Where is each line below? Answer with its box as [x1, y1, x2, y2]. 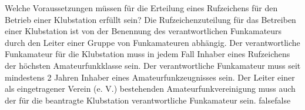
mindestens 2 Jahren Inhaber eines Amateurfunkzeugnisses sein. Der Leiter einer [5, 71, 295, 83]
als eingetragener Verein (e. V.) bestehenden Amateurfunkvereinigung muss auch [5, 82, 296, 95]
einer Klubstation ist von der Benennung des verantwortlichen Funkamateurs [5, 25, 282, 37]
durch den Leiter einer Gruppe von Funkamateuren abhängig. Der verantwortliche [5, 36, 300, 48]
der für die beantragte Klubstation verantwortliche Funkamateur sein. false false [5, 94, 291, 106]
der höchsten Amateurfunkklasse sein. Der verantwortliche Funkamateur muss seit [5, 59, 301, 71]
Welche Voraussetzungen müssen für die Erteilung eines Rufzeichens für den [5, 2, 278, 14]
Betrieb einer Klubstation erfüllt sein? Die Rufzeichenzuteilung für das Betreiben [5, 13, 296, 25]
